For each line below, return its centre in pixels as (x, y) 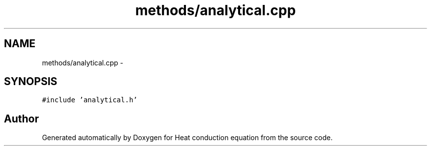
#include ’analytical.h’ (90, 100)
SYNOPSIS (31, 82)
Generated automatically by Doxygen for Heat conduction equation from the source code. (187, 138)
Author (21, 119)
